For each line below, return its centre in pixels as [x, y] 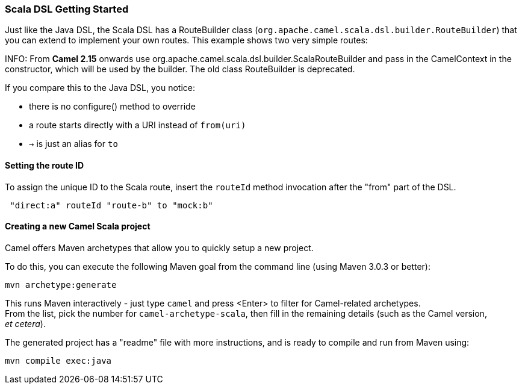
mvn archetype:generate [61, 285]
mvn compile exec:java [58, 360]
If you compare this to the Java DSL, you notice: [100, 88]
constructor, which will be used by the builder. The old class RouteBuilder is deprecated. [180, 69]
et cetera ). [25, 323]
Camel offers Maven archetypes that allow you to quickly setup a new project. [159, 247]
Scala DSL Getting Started [67, 9]
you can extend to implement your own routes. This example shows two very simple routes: [186, 40]
